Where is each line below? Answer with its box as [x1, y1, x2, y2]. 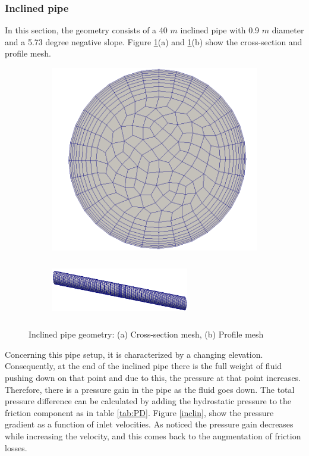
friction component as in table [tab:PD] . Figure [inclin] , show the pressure [5, 406, 274, 418]
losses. [5, 441, 27, 454]
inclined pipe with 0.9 [180, 24, 260, 36]
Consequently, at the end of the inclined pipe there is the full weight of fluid [5, 360, 282, 372]
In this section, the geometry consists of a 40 [5, 24, 168, 36]
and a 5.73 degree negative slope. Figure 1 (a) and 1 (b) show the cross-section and [5, 35, 302, 48]
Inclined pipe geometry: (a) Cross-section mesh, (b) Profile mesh [29, 328, 264, 341]
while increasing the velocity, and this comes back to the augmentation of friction [5, 430, 301, 442]
